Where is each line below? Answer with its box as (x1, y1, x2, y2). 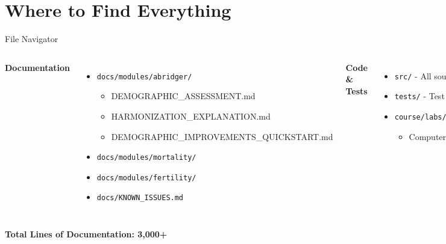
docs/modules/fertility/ (96, 173, 196, 182)
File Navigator (5, 32, 58, 45)
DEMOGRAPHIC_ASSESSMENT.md (111, 90, 256, 102)
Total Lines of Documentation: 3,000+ (5, 228, 168, 240)
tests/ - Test (394, 90, 445, 102)
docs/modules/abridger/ (96, 72, 192, 81)
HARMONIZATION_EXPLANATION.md (111, 109, 271, 122)
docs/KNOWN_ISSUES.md (96, 194, 184, 203)
